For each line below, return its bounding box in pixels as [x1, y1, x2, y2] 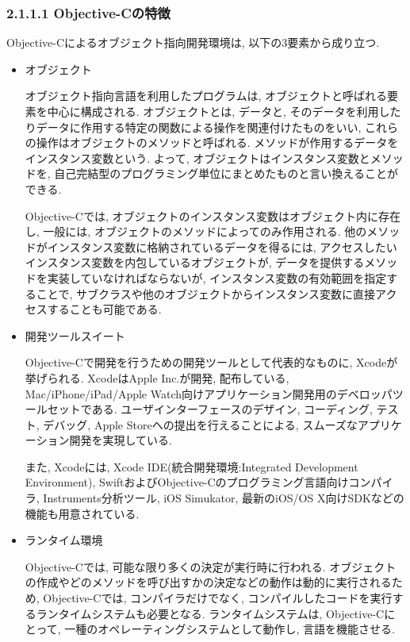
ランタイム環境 [25, 532, 103, 548]
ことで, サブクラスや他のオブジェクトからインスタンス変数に [36, 285, 354, 302]
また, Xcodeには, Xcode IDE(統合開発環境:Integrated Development [25, 458, 358, 475]
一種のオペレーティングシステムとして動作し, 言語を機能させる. [64, 621, 395, 637]
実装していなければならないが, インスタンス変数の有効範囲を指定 [47, 269, 387, 286]
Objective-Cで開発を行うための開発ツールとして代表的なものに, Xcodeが [25, 354, 398, 371]
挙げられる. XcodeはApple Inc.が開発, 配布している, [25, 369, 289, 386]
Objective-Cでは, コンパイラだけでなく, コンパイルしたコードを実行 [43, 590, 393, 606]
